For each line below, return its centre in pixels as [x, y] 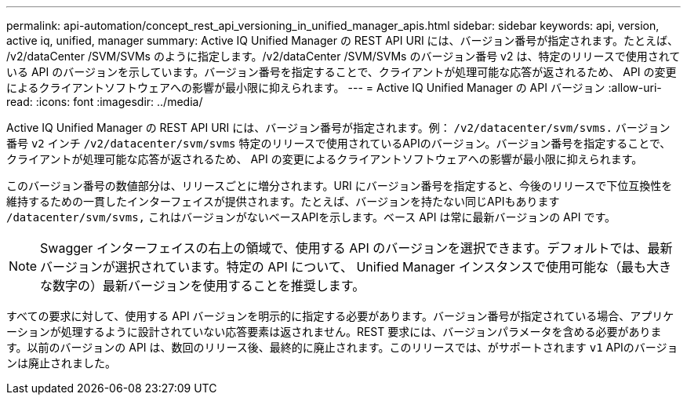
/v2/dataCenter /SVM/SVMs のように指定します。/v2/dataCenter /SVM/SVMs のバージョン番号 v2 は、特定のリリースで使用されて [343, 56]
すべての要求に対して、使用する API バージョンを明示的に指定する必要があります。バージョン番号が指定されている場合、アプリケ [340, 316]
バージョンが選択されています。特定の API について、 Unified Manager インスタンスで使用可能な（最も [343, 267]
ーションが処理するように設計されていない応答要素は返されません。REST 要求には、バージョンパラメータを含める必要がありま [334, 332]
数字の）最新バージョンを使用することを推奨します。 [209, 286]
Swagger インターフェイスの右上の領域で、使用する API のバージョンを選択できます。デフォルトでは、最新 [356, 248]
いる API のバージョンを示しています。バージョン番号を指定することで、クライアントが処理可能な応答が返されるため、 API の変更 [342, 72]
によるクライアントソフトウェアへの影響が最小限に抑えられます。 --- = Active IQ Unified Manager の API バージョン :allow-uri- [334, 87]
